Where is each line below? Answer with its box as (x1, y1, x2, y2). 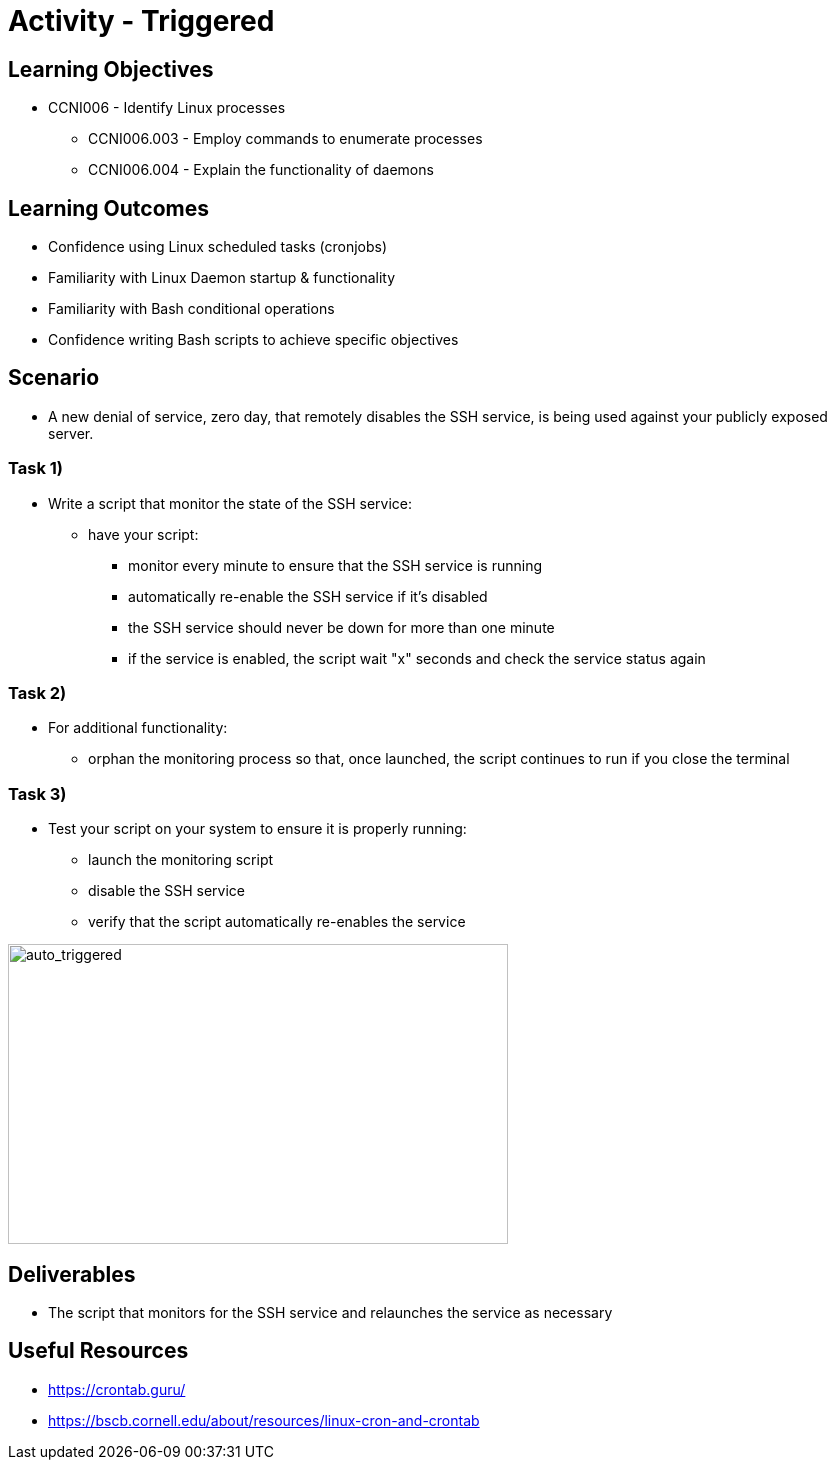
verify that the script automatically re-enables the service (88, 913, 466, 931)
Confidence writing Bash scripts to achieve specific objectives (48, 331, 459, 349)
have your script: (88, 525, 199, 543)
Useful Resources (8, 1338, 189, 1364)
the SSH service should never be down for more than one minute (128, 618, 555, 636)
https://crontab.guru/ (48, 1380, 186, 1398)
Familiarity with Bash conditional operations (48, 300, 335, 318)
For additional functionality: (48, 719, 228, 737)
